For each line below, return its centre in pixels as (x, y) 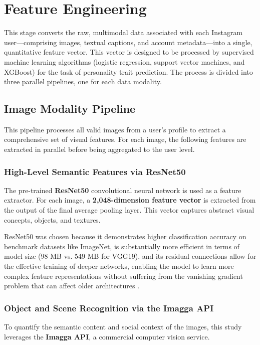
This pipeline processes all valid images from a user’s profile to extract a (115, 129)
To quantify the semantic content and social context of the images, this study (123, 327)
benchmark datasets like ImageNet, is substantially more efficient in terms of (122, 246)
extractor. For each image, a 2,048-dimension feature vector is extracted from (130, 200)
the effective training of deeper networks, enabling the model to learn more (119, 266)
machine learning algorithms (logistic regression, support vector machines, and (124, 61)
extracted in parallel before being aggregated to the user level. (99, 149)
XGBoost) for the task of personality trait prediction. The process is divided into (128, 71)
